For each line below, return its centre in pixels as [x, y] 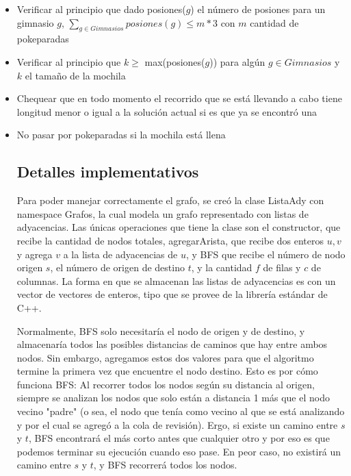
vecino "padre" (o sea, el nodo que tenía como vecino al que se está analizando [181, 411]
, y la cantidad [222, 267]
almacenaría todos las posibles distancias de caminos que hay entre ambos [172, 344]
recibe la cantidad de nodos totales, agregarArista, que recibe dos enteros [170, 240]
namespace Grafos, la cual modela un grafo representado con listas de [162, 213]
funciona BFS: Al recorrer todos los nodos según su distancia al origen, [166, 384]
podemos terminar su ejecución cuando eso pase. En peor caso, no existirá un [179, 451]
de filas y [282, 267]
